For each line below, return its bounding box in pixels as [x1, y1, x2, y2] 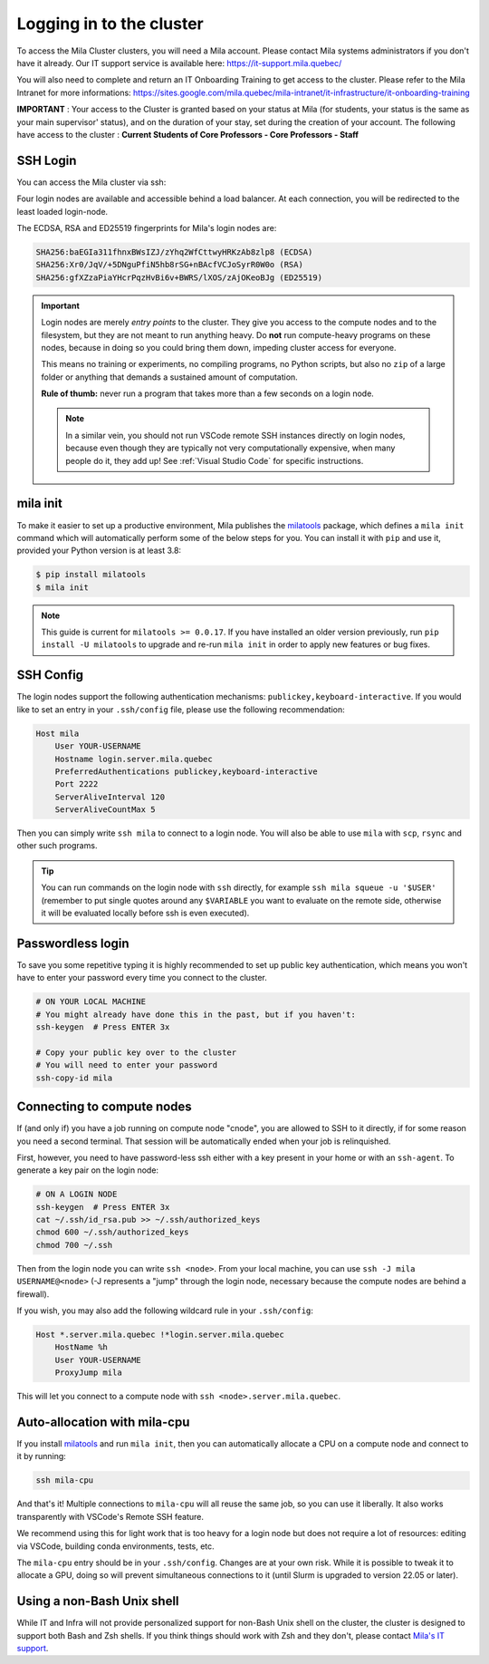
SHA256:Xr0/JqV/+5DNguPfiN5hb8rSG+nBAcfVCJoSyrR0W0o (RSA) [35, 259, 303, 270]
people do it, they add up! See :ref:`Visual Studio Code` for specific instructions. [65, 455, 364, 466]
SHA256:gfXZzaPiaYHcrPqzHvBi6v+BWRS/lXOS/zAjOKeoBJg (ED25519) [35, 272, 323, 283]
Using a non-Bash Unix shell [16, 1593, 180, 1609]
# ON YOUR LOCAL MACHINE [35, 997, 147, 1007]
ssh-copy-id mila [35, 1072, 113, 1083]
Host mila [35, 728, 80, 739]
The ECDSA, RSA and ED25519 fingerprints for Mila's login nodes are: [16, 222, 277, 233]
